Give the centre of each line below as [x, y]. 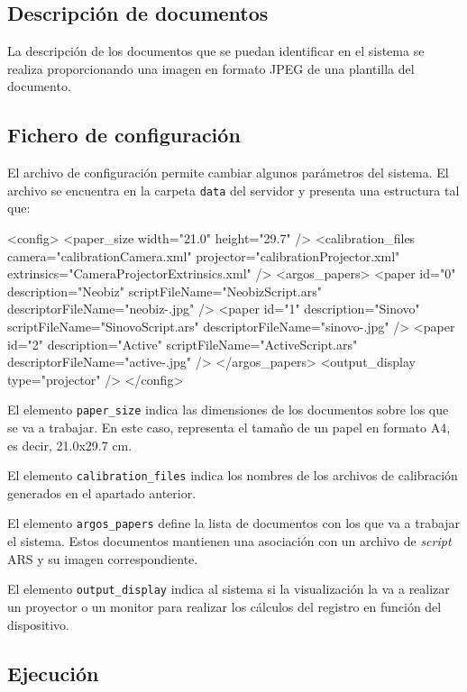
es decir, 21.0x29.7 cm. [70, 445]
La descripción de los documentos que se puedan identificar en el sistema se [216, 51]
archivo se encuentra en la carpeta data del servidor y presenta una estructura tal [233, 190]
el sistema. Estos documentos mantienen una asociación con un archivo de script [229, 541]
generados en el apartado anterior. [102, 492]
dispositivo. [39, 624]
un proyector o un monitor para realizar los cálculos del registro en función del [224, 606]
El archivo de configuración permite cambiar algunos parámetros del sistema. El [228, 173]
